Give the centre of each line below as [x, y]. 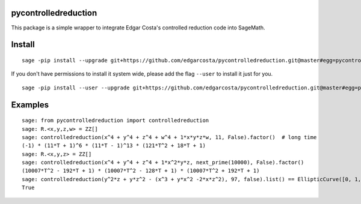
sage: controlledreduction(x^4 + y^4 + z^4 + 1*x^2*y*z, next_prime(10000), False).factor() [163, 163]
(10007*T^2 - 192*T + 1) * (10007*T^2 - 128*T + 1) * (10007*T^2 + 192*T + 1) [141, 171]
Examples [30, 105]
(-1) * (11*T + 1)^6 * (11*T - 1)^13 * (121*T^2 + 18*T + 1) [114, 146]
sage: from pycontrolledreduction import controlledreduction [116, 121]
